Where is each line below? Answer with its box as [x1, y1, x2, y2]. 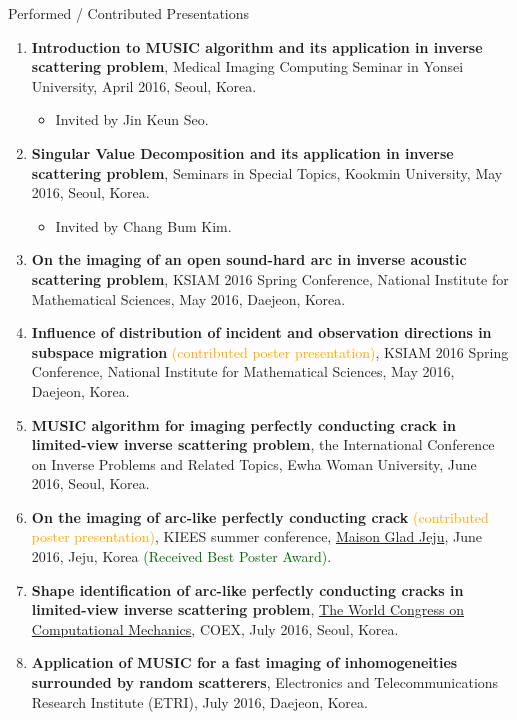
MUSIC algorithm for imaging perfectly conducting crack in [31, 414, 456, 435]
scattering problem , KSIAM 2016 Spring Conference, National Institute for [31, 268, 509, 289]
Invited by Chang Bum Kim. [55, 215, 232, 236]
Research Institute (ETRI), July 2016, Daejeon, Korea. [31, 691, 368, 712]
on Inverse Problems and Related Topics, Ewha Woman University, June [31, 453, 477, 474]
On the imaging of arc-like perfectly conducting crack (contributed [31, 506, 489, 527]
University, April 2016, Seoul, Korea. [31, 75, 257, 96]
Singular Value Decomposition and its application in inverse [31, 142, 454, 163]
